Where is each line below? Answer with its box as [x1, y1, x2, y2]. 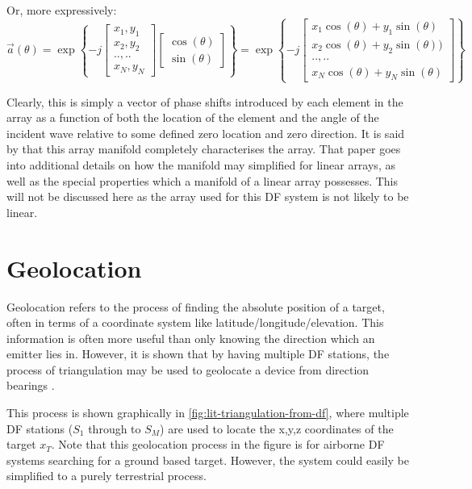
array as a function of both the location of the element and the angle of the [6, 109, 379, 126]
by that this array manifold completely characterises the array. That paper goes [6, 140, 401, 157]
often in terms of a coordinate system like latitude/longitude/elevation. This [6, 314, 384, 331]
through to [88, 420, 141, 437]
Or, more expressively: [6, 2, 117, 18]
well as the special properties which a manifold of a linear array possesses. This [6, 172, 399, 189]
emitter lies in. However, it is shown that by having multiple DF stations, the [6, 345, 390, 362]
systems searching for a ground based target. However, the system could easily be [6, 451, 409, 468]
